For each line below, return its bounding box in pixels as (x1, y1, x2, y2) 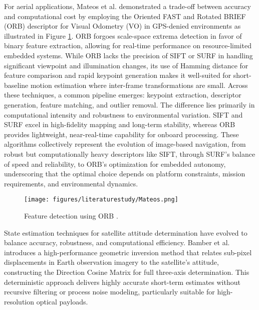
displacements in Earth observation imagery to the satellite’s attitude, (4, 257, 219, 267)
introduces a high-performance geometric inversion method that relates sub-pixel (4, 247, 252, 257)
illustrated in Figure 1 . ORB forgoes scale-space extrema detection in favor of (4, 30, 242, 41)
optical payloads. (36, 296, 88, 306)
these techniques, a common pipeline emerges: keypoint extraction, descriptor (4, 89, 241, 100)
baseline (4, 79, 29, 90)
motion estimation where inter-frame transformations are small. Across (30, 79, 248, 90)
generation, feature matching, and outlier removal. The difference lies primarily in (4, 99, 255, 110)
